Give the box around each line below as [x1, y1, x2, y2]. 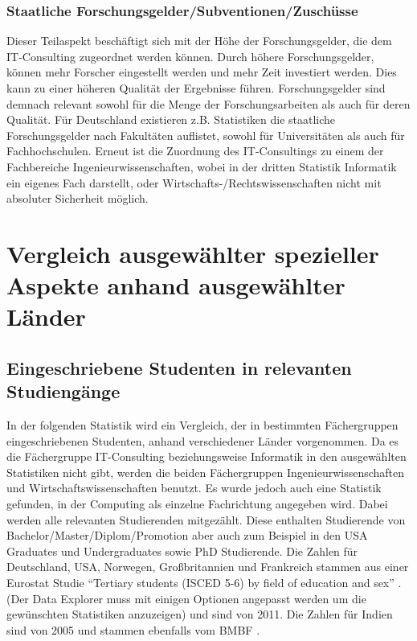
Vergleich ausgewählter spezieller [6, 236, 379, 269]
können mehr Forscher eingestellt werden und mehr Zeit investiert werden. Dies [6, 64, 397, 80]
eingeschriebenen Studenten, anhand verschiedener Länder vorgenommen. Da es [6, 432, 399, 449]
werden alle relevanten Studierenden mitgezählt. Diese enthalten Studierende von [6, 511, 406, 528]
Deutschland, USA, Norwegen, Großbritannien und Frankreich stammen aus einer [6, 558, 409, 575]
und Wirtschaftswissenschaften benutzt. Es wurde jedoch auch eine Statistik [6, 479, 382, 496]
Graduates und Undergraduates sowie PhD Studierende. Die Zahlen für [6, 542, 358, 559]
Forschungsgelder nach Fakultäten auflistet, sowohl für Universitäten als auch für [6, 126, 405, 143]
